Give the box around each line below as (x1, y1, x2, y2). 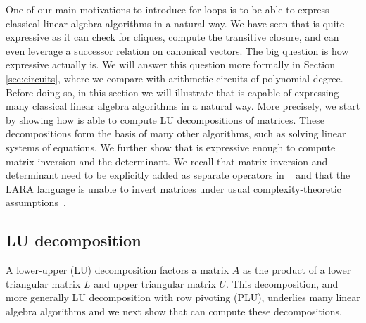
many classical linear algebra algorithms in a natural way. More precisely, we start (6, 99, 360, 113)
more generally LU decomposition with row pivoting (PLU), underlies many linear (6, 290, 360, 305)
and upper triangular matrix (94, 276, 216, 291)
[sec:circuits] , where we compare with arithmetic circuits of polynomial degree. (6, 70, 343, 85)
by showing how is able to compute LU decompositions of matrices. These (6, 112, 324, 127)
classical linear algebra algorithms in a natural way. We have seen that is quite (6, 15, 345, 30)
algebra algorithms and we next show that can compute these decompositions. (6, 303, 342, 318)
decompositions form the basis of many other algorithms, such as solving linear (6, 126, 346, 141)
